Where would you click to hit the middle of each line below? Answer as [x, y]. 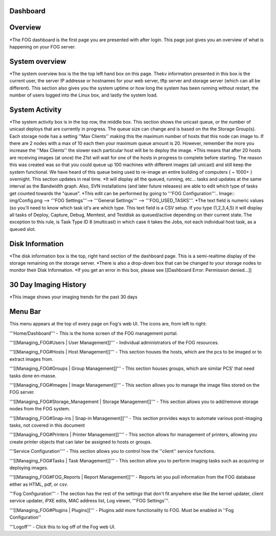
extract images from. [31, 359]
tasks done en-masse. [33, 376]
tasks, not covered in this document [47, 425]
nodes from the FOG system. [40, 409]
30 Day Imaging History [48, 285]
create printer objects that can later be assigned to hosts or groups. [80, 441]
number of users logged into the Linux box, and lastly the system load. [84, 95]
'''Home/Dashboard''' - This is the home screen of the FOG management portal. [94, 333]
